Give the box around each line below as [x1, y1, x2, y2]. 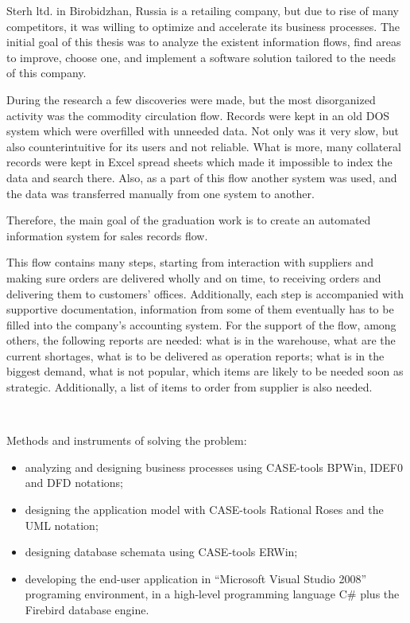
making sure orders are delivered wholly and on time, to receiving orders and [6, 269, 381, 286]
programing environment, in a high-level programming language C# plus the [25, 586, 400, 602]
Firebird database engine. [25, 602, 149, 617]
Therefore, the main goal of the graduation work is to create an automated [6, 212, 371, 228]
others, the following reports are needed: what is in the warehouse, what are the [6, 332, 396, 348]
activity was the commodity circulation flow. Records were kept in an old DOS [6, 107, 390, 123]
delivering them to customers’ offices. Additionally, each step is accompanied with [6, 285, 404, 302]
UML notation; [25, 516, 99, 533]
